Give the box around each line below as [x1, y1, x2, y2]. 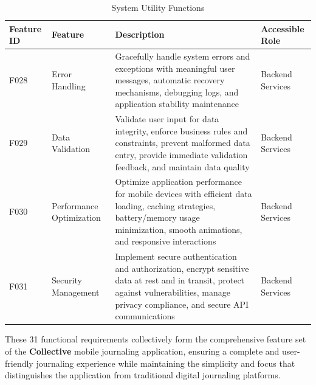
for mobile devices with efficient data [115, 187, 252, 200]
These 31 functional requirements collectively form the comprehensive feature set [5, 333, 306, 345]
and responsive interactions [115, 235, 216, 248]
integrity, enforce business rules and [115, 124, 248, 137]
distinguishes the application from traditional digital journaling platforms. [5, 369, 281, 381]
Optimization [52, 211, 101, 224]
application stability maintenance [115, 97, 239, 110]
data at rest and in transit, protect [115, 274, 245, 286]
